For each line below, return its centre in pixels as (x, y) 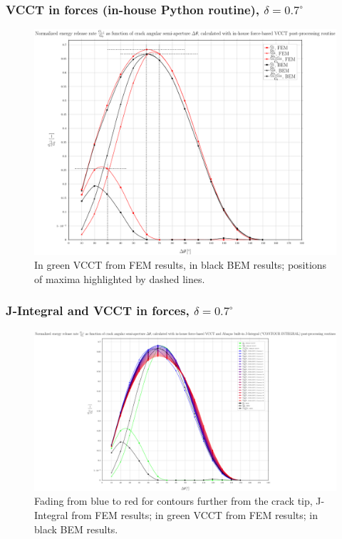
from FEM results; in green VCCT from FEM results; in (195, 515)
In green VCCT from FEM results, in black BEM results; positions (181, 265)
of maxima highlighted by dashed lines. (120, 278)
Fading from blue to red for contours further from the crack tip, (173, 501)
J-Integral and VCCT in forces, (98, 310)
